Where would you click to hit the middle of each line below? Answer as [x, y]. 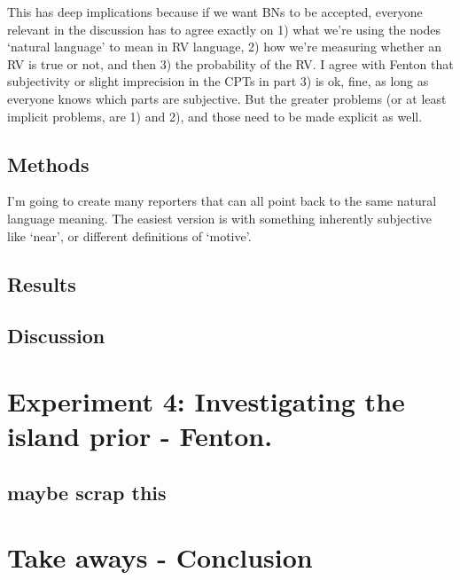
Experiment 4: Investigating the [206, 400]
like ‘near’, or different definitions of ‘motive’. [129, 235]
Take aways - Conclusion [160, 557]
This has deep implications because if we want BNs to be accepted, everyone [215, 12]
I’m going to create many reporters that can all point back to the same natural [222, 201]
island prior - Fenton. [140, 436]
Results [42, 283]
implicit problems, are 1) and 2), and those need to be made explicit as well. [215, 116]
